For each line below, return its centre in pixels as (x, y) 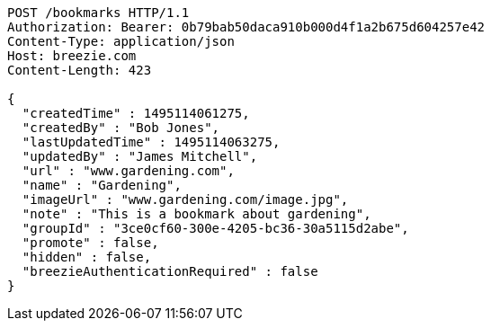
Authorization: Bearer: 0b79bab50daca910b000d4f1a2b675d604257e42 (246, 27)
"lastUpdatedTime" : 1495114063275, (151, 142)
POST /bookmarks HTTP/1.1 (98, 13)
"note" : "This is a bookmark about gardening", (196, 214)
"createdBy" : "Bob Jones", (121, 128)
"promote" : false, (90, 243)
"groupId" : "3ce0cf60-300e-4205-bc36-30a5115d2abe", (215, 228)
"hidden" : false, (87, 257)
